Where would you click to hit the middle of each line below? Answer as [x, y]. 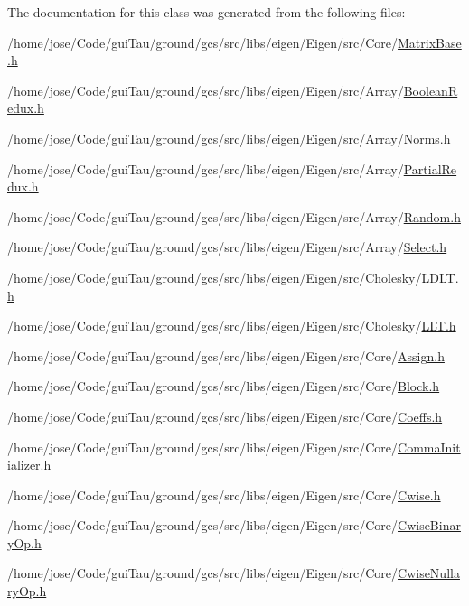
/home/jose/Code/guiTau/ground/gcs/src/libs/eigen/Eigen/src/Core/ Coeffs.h [225, 416]
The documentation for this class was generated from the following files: [206, 12]
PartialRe [430, 168]
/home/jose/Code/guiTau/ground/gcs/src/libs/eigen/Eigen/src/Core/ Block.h [224, 386]
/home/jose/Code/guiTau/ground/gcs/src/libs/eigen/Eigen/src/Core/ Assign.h [226, 355]
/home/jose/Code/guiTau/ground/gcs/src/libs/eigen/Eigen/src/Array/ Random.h [234, 216]
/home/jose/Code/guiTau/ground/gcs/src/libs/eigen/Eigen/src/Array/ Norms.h [229, 138]
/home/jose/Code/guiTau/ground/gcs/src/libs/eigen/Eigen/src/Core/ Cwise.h [224, 494]
